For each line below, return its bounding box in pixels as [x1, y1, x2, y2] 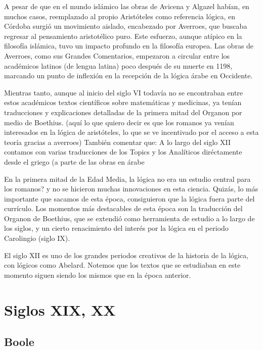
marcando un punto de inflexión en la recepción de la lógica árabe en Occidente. [4, 70, 253, 81]
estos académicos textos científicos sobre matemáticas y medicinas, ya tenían [4, 97, 242, 108]
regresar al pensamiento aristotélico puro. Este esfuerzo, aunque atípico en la [4, 30, 242, 41]
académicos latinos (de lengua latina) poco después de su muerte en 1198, [4, 60, 233, 71]
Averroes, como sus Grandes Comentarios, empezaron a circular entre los [4, 50, 230, 61]
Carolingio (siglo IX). [4, 233, 70, 243]
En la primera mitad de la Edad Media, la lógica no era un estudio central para [4, 173, 251, 184]
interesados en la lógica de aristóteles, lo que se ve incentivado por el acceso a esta [4, 127, 259, 137]
